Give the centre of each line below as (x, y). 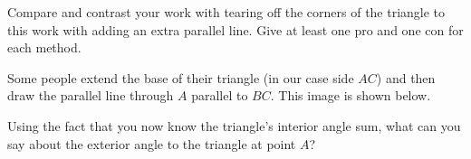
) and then (406, 77)
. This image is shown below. (351, 95)
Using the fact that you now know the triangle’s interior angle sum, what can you (234, 125)
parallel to (220, 95)
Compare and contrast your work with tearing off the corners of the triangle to (226, 12)
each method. (44, 47)
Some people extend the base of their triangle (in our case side (181, 77)
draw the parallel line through (91, 95)
